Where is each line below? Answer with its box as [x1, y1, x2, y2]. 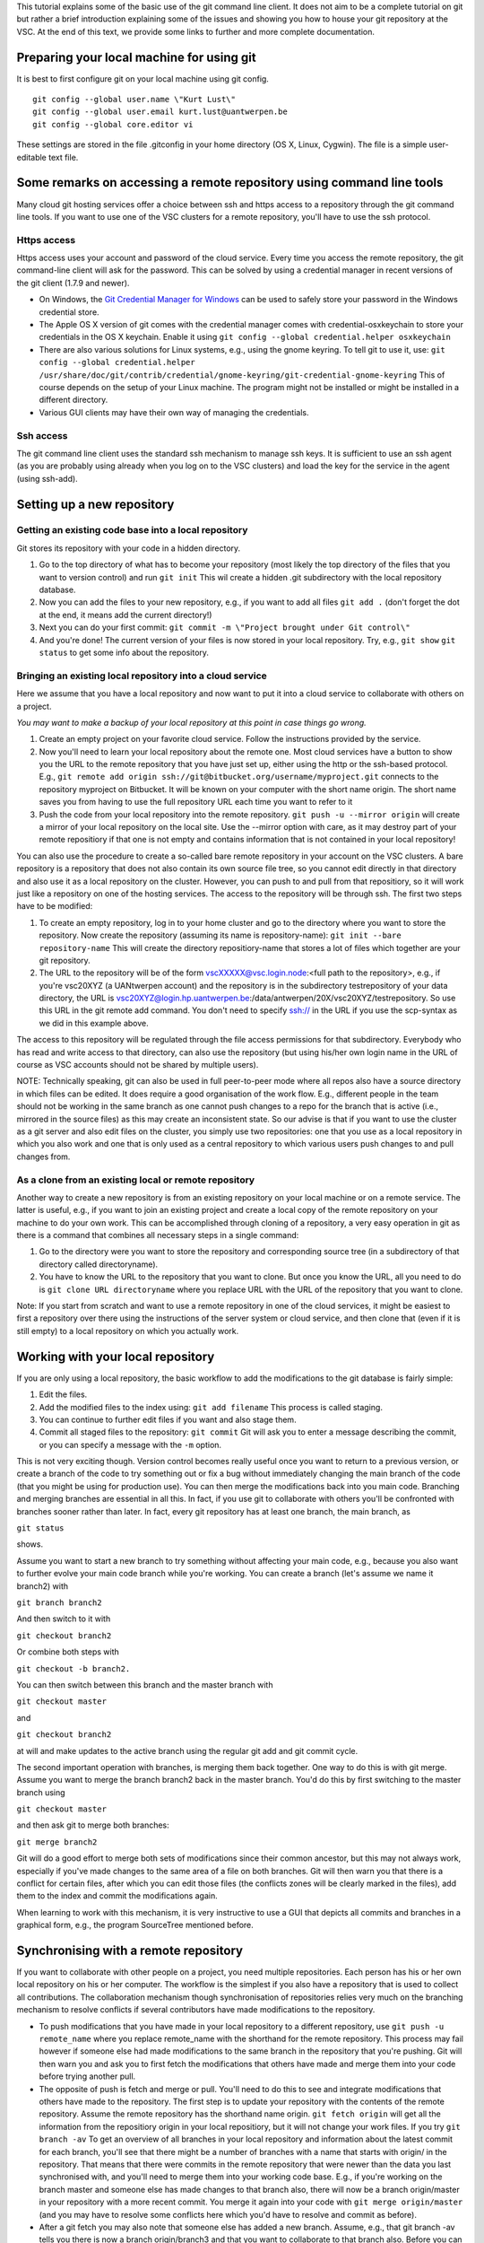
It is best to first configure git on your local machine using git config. [16, 73, 269, 84]
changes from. [16, 1151, 71, 1162]
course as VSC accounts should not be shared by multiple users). [16, 1060, 259, 1070]
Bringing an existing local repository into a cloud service [16, 669, 268, 682]
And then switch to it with [16, 1613, 111, 1624]
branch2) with [16, 1580, 69, 1592]
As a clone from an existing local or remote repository [16, 1174, 255, 1186]
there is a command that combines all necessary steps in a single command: [16, 1230, 299, 1241]
